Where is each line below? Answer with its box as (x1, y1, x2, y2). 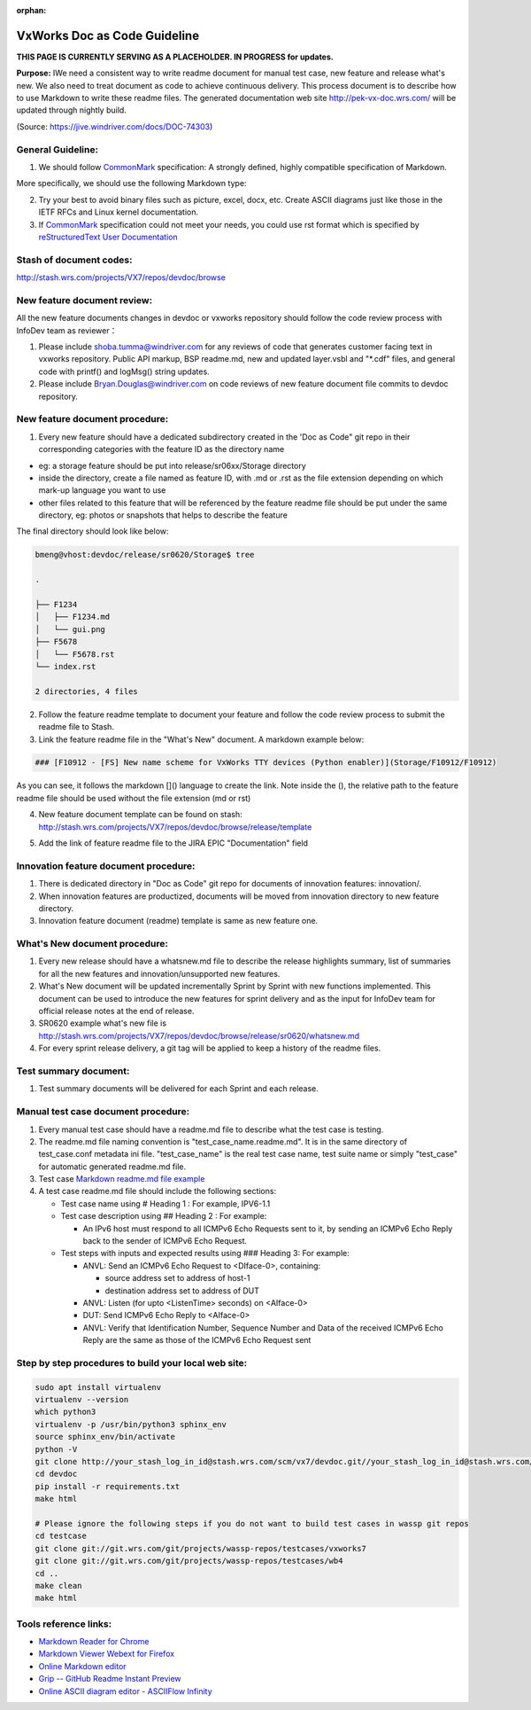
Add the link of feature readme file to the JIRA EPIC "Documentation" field (38, 838, 309, 848)
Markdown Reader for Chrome (38, 1636, 150, 1647)
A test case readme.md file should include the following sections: (38, 1186, 277, 1197)
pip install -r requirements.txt (35, 1481, 181, 1491)
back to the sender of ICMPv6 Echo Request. (82, 1236, 248, 1246)
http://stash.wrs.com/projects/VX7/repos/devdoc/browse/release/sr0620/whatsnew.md (38, 1030, 360, 1041)
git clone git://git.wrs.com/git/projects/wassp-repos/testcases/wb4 (35, 1556, 343, 1566)
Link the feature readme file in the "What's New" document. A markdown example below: (38, 734, 365, 745)
